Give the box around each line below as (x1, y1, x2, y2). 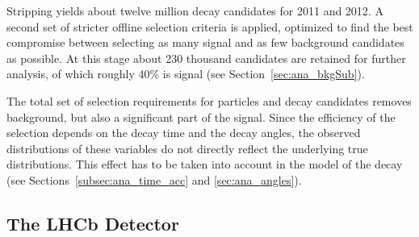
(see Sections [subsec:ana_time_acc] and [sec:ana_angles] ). (6, 171, 302, 188)
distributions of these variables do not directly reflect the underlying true (6, 139, 368, 156)
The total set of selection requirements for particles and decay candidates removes (6, 92, 412, 109)
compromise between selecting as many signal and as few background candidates (6, 34, 404, 51)
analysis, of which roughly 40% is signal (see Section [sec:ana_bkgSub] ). (6, 65, 365, 82)
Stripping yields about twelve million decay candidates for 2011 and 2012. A (6, 2, 383, 19)
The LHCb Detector (6, 210, 179, 235)
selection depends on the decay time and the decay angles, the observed (6, 124, 361, 141)
